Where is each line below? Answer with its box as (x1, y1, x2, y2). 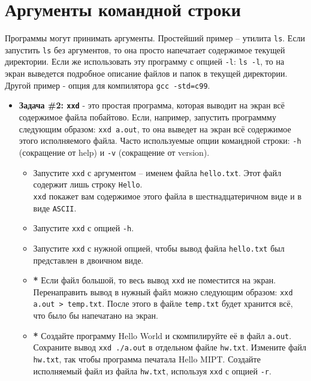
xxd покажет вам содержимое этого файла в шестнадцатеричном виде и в (33, 189, 302, 202)
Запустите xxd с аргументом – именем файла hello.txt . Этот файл (33, 166, 282, 179)
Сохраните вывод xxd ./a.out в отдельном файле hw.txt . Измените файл (33, 341, 306, 353)
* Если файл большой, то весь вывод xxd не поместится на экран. (33, 274, 276, 286)
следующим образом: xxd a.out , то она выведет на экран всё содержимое (19, 122, 291, 135)
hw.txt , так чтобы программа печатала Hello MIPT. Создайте (33, 352, 261, 365)
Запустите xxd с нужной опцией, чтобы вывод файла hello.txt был (33, 241, 285, 254)
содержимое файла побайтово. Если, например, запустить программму (19, 111, 276, 123)
